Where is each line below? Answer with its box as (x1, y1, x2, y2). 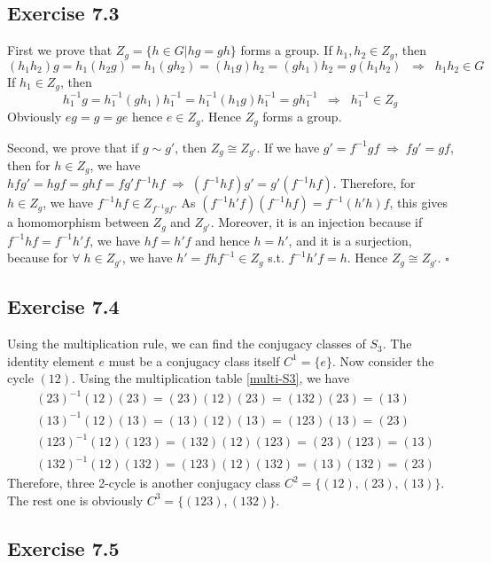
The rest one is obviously (7, 490, 144, 509)
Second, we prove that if (7, 137, 139, 156)
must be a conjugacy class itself (108, 351, 280, 370)
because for (7, 248, 68, 267)
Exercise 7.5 (7, 534, 120, 561)
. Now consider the (331, 351, 434, 370)
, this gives (389, 193, 448, 212)
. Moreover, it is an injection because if (210, 213, 423, 231)
